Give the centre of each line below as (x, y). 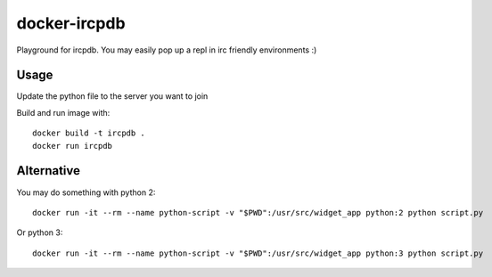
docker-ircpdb (71, 23)
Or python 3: (40, 232)
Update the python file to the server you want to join (112, 96)
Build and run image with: (63, 112)
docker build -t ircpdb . (89, 133)
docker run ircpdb (73, 146)
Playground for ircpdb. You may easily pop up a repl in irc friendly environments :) (167, 50)
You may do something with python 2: (86, 192)
